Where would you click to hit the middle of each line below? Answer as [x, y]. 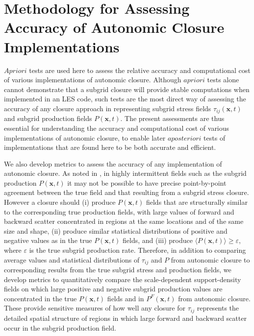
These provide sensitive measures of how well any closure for [95, 308]
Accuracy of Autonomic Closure [114, 27]
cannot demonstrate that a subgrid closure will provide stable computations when [127, 89]
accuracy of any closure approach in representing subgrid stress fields [108, 108]
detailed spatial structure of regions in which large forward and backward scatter [125, 318]
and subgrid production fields [48, 118]
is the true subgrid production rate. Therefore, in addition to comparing [138, 250]
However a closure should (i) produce [60, 202]
